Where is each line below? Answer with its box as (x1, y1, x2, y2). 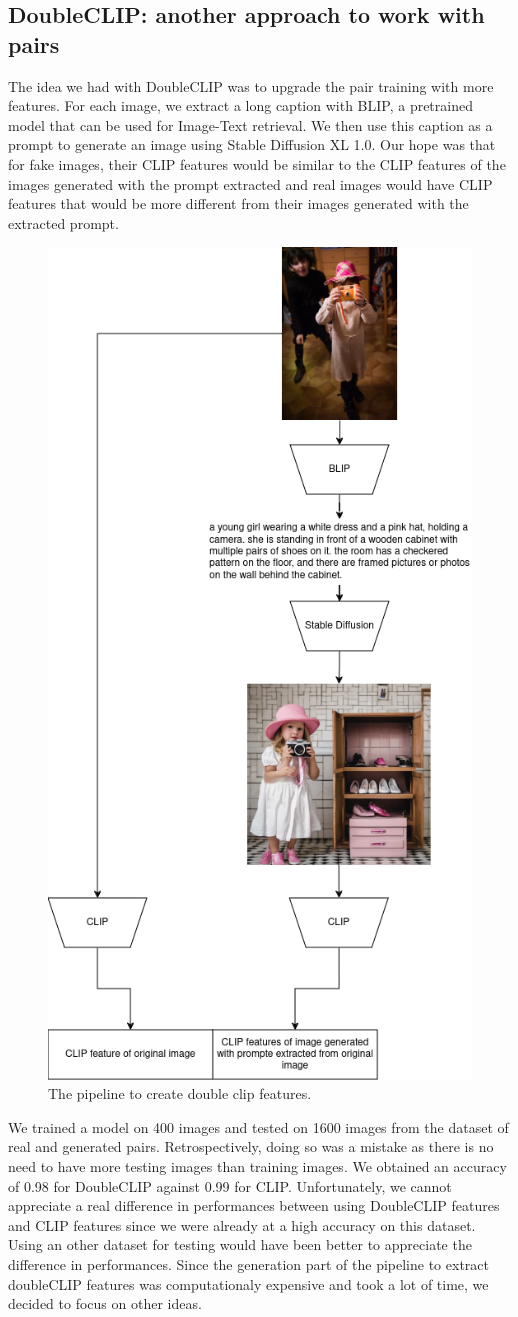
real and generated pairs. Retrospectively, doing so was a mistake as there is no (8, 1136, 494, 1157)
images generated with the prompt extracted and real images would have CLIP (8, 173, 493, 194)
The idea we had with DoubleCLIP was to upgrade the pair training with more (8, 75, 494, 96)
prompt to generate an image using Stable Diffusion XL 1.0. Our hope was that (8, 134, 496, 155)
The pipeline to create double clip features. (48, 1083, 312, 1104)
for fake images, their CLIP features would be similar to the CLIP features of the (8, 153, 506, 174)
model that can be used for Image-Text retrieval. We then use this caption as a (8, 114, 493, 135)
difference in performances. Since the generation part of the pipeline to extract (8, 1254, 489, 1275)
